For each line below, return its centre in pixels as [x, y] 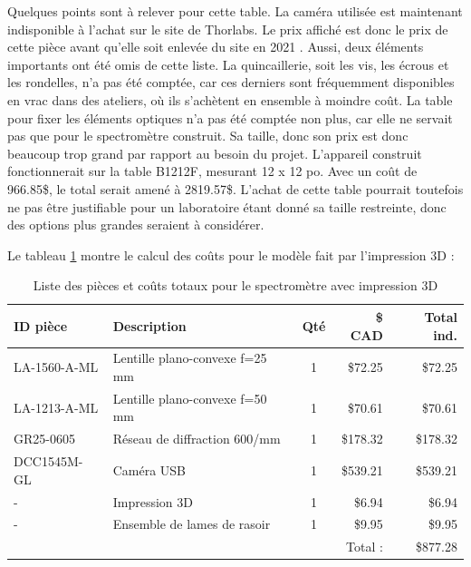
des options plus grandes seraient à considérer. [136, 225]
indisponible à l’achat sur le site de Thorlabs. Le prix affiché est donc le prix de [228, 29]
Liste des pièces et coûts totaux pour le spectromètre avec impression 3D [235, 285]
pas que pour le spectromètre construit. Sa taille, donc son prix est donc [208, 136]
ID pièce [41, 325]
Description [149, 325]
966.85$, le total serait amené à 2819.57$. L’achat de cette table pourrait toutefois [235, 188]
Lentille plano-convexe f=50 [190, 398]
